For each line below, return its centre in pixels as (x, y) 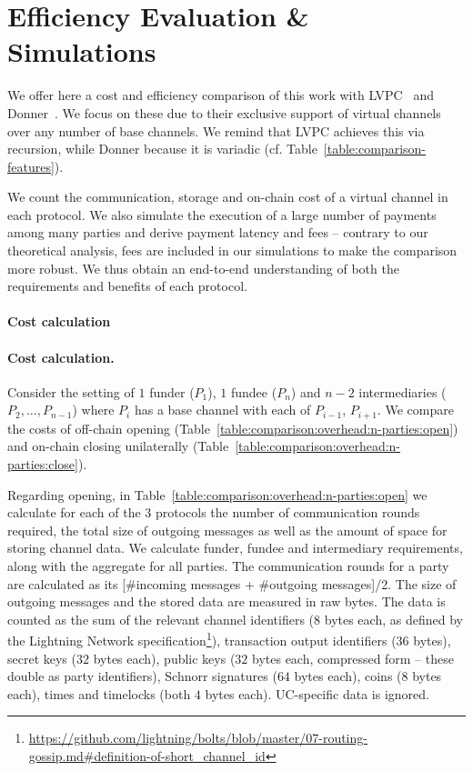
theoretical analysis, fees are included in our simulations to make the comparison (232, 250)
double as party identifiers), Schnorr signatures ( (142, 676)
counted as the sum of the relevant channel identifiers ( (161, 619)
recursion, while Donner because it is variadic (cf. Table (162, 149)
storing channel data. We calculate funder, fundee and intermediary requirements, (235, 548)
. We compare (415, 410)
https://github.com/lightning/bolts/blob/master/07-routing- (198, 738)
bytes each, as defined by (393, 619)
